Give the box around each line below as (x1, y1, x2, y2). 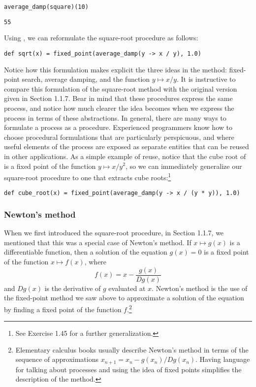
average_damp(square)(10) (4, 3, 89, 10)
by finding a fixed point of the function (4, 304, 122, 314)
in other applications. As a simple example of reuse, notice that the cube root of (4, 151, 246, 161)
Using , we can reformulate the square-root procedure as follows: (4, 32, 198, 43)
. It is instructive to (176, 74, 236, 84)
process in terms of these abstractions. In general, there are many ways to (4, 112, 226, 123)
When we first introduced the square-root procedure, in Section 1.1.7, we (4, 227, 224, 238)
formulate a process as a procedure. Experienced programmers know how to (4, 122, 232, 132)
